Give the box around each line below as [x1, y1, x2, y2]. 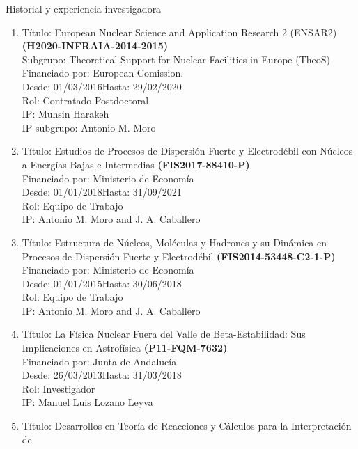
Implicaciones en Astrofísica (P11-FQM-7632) [22, 340, 228, 355]
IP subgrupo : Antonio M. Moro [22, 120, 156, 134]
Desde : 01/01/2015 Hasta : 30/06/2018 [22, 276, 182, 290]
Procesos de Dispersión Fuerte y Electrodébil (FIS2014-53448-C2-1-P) [22, 249, 336, 263]
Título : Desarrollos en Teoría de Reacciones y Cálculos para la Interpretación [22, 418, 352, 433]
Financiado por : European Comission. [22, 65, 184, 80]
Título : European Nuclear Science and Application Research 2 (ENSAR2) [22, 24, 337, 39]
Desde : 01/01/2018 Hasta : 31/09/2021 [22, 184, 182, 199]
